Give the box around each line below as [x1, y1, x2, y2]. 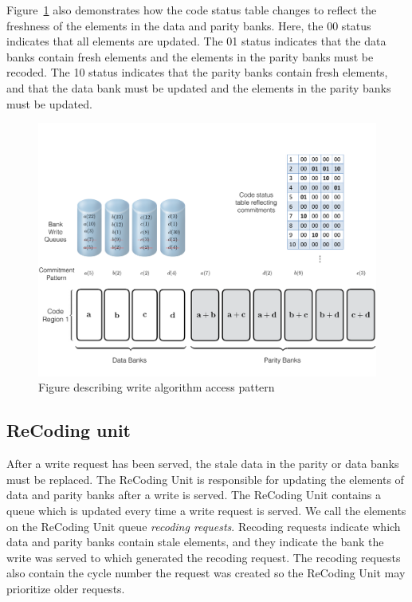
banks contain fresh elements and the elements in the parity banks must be [6, 48, 374, 65]
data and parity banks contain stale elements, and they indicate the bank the [6, 533, 384, 550]
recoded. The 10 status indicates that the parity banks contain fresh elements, [6, 64, 388, 81]
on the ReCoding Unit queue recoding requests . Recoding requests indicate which [6, 517, 401, 534]
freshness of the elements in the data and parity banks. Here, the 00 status [6, 17, 371, 33]
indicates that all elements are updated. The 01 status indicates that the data [6, 33, 386, 49]
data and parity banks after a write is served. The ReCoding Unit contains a [6, 486, 382, 503]
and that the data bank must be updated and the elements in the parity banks [6, 79, 391, 96]
